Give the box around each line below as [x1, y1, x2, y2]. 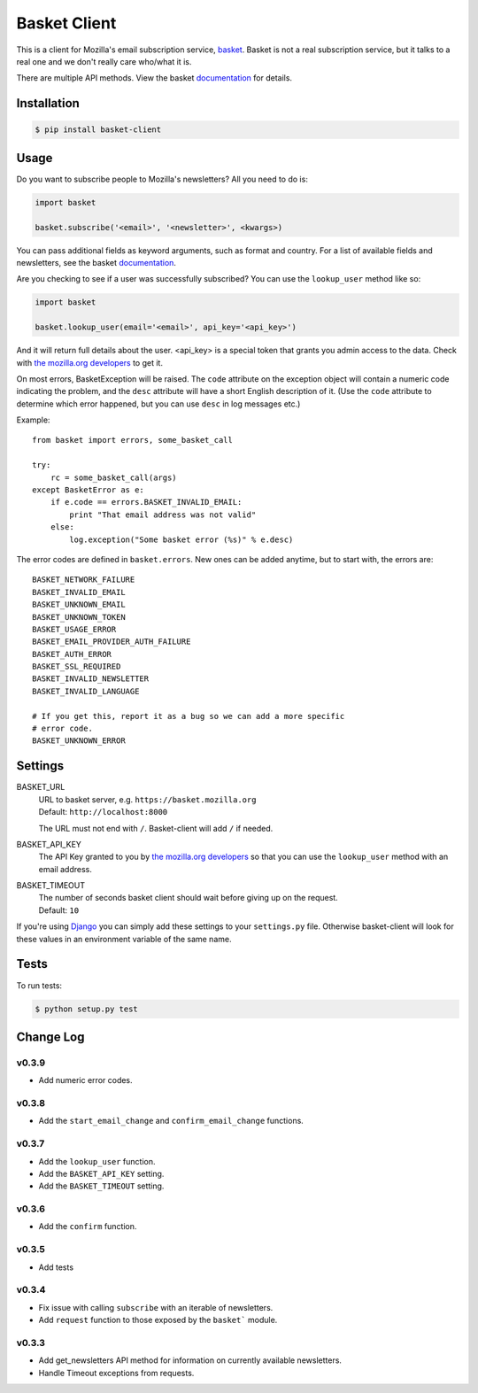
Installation [16, 96, 80, 111]
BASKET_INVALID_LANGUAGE [32, 686, 140, 696]
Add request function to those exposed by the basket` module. [38, 1315, 278, 1326]
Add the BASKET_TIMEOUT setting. [38, 1180, 165, 1191]
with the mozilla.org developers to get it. [16, 357, 164, 368]
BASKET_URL [16, 782, 66, 793]
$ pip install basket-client [35, 125, 162, 135]
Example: [16, 414, 50, 425]
